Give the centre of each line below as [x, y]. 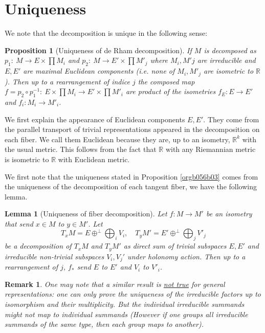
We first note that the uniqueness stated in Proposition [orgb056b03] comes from [131, 176]
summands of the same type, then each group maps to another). [104, 324]
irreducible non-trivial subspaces [54, 256]
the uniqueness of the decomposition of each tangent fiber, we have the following [131, 186]
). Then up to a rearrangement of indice [67, 81]
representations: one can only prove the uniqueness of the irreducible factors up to [133, 294]
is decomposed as [230, 50]
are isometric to [229, 71]
